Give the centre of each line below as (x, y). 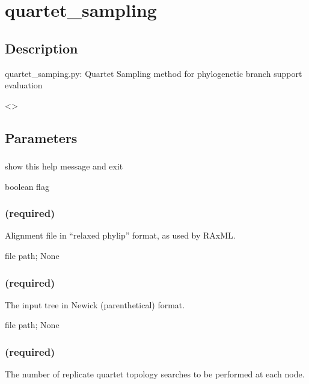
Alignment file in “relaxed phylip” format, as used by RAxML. (120, 235)
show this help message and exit (64, 166)
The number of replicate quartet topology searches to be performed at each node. (155, 374)
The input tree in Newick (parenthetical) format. (95, 304)
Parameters (41, 137)
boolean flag (27, 186)
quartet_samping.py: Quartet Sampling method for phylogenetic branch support (154, 73)
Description (41, 48)
